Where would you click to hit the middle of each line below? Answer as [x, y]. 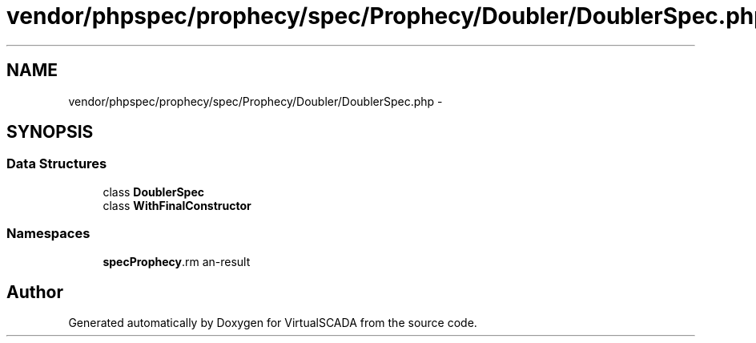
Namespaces [48, 234]
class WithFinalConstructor [177, 205]
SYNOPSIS [50, 132]
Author [35, 292]
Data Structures [57, 164]
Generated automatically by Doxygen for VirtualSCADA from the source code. [273, 323]
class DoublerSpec [154, 192]
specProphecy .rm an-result [177, 261]
